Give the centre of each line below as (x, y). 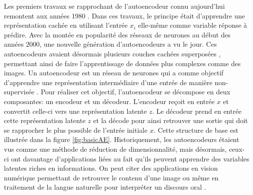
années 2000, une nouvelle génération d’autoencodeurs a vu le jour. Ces (110, 44)
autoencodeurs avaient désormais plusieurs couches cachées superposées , (112, 53)
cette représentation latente (45, 120)
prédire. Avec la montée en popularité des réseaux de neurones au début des (117, 34)
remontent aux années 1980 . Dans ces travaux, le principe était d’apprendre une (125, 15)
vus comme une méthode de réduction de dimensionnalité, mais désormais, (115, 149)
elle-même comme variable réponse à (193, 25)
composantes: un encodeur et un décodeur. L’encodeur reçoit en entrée (109, 101)
